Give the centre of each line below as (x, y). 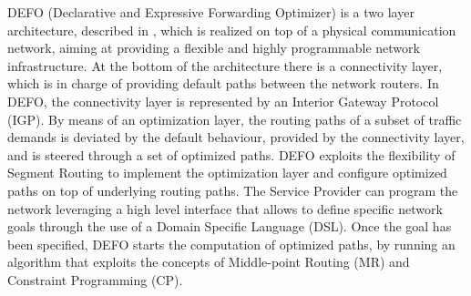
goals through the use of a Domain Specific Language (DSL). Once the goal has (230, 226)
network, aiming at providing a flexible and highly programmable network (214, 48)
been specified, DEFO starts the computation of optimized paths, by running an (231, 244)
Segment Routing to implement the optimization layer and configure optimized (227, 173)
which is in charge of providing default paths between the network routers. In (223, 83)
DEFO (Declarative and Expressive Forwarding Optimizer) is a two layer (211, 12)
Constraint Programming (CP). (95, 279)
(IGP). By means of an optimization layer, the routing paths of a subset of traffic (235, 119)
